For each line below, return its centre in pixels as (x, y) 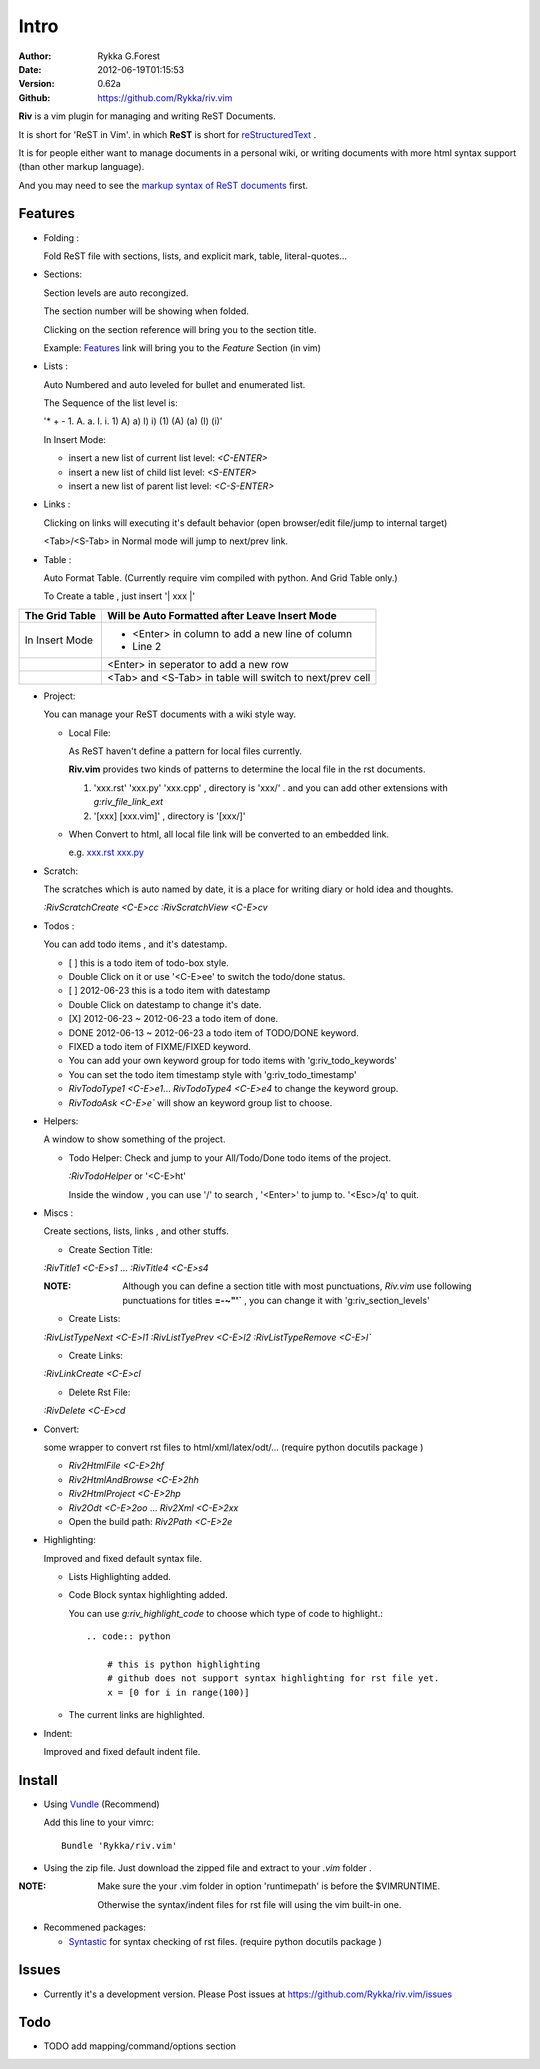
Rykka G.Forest (128, 56)
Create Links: (96, 1356)
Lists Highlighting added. (120, 1577)
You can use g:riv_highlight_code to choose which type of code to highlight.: (226, 1613)
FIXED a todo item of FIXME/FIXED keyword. (160, 1046)
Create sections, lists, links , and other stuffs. (136, 1231)
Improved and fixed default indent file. (122, 1751)
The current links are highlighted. (136, 1715)
